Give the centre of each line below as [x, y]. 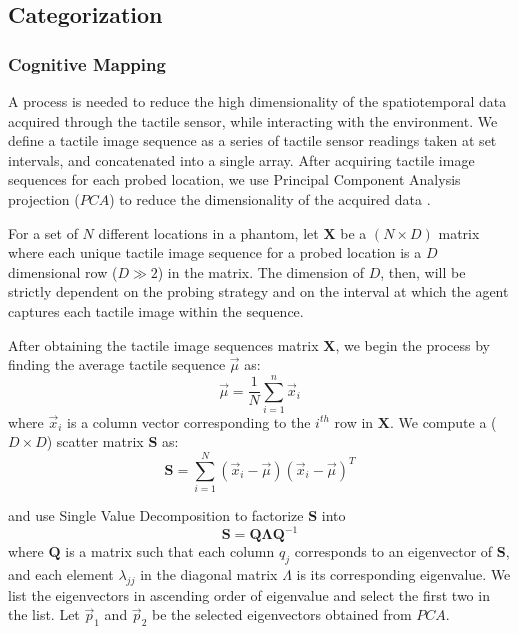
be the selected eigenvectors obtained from [281, 614]
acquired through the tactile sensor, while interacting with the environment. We [253, 120]
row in [354, 421]
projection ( [44, 198]
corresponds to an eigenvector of [393, 551]
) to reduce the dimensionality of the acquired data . [270, 198]
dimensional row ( [63, 271]
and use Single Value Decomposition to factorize [156, 515]
